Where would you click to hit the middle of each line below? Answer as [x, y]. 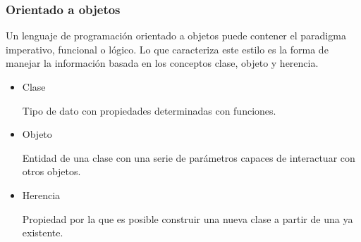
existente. [43, 233]
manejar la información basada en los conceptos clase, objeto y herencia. [162, 63]
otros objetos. [51, 171]
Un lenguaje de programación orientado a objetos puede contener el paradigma [176, 36]
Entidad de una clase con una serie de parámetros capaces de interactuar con [189, 157]
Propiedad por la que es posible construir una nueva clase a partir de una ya [188, 218]
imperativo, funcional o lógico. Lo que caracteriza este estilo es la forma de [167, 49]
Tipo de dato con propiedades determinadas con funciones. [149, 110]
